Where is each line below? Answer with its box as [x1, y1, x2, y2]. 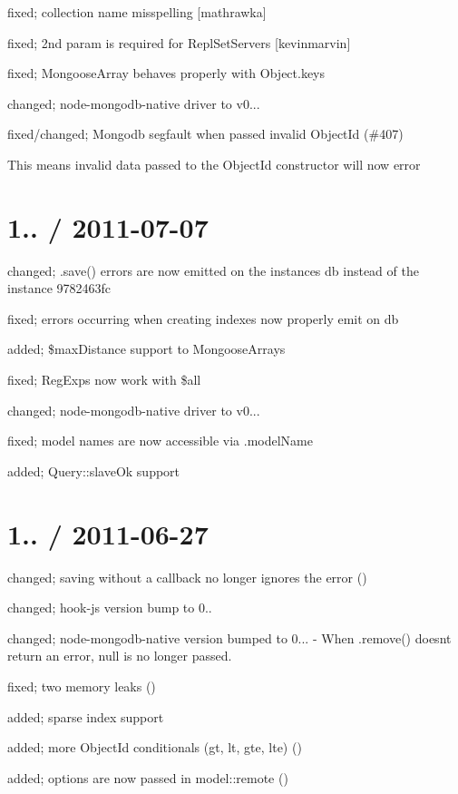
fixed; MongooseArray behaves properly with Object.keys [7, 64, 326, 83]
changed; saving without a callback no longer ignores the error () [7, 567, 367, 586]
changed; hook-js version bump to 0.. [7, 598, 212, 617]
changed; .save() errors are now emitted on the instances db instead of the [7, 260, 419, 279]
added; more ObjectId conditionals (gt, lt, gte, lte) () [7, 738, 302, 757]
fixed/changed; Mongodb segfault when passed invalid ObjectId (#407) [7, 124, 404, 143]
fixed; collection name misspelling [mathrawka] [7, 3, 267, 21]
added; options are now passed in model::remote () [7, 768, 288, 787]
